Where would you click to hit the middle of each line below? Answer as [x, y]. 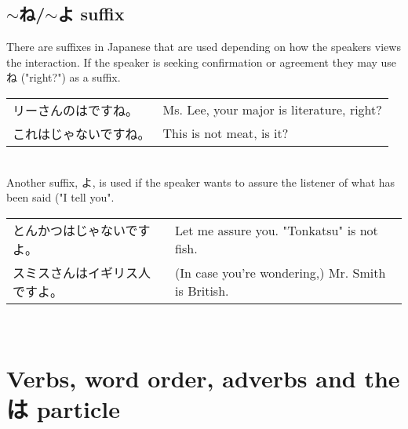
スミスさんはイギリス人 [82, 272]
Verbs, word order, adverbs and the [203, 378]
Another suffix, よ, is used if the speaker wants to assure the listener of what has [201, 182]
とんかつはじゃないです [82, 230]
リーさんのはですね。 [76, 110]
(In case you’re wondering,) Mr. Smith [280, 272]
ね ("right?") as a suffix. [64, 77]
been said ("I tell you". [60, 197]
